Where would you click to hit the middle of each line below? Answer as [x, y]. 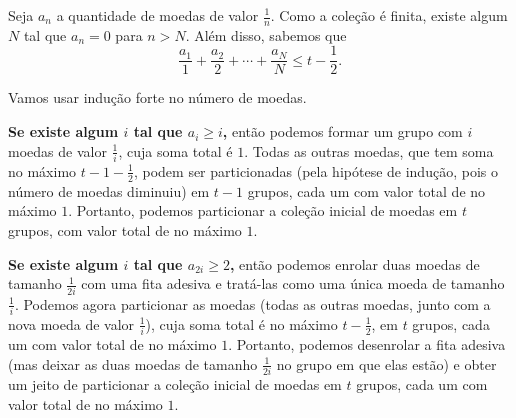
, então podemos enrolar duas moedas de [354, 263]
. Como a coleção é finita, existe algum [389, 15]
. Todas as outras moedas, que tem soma [369, 150]
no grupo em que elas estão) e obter [386, 363]
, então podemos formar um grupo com [342, 131]
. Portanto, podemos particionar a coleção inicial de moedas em [263, 210]
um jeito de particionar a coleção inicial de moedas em [175, 384]
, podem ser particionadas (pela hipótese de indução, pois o [315, 170]
